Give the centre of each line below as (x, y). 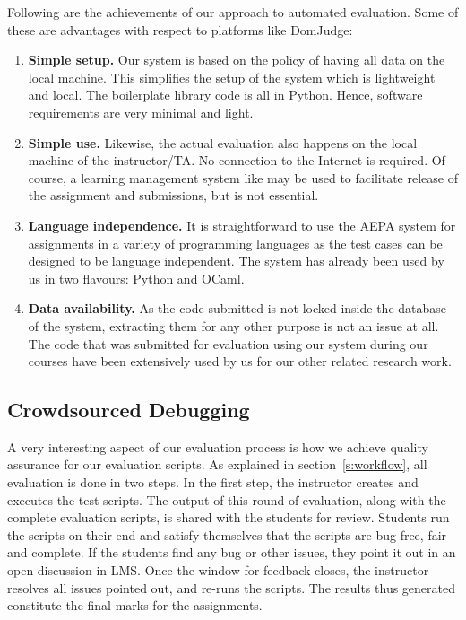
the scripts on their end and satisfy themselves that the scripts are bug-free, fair (227, 534)
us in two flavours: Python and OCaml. (136, 278)
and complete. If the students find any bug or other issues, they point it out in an (232, 552)
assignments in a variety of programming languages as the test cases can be (235, 243)
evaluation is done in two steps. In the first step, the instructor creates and (213, 482)
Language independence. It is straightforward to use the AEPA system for (242, 225)
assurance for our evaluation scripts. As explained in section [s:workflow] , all (217, 464)
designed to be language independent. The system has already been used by (236, 261)
